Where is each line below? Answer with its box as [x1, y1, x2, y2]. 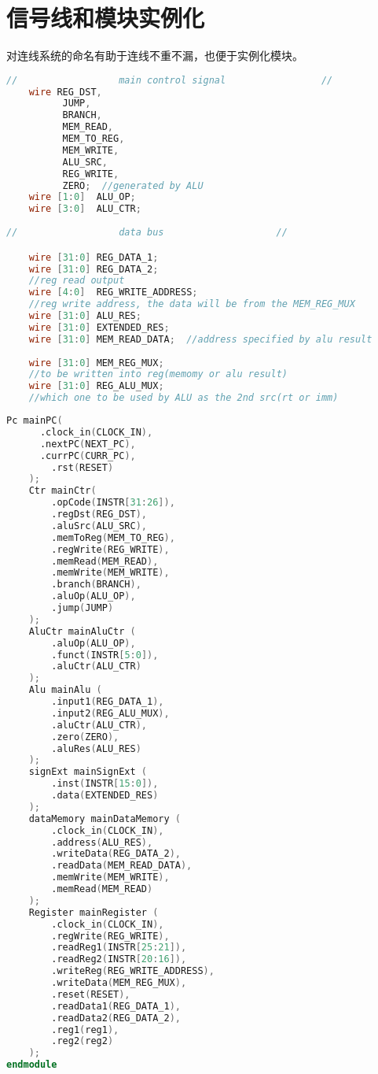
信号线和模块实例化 [6, 2, 205, 34]
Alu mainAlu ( [28, 684, 102, 696]
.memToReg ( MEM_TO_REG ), [51, 531, 175, 543]
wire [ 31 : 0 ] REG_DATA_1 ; [28, 251, 159, 263]
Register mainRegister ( [28, 906, 159, 918]
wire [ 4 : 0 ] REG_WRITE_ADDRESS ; [28, 287, 198, 298]
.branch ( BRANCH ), [51, 579, 141, 591]
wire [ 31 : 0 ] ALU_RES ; [28, 310, 141, 321]
